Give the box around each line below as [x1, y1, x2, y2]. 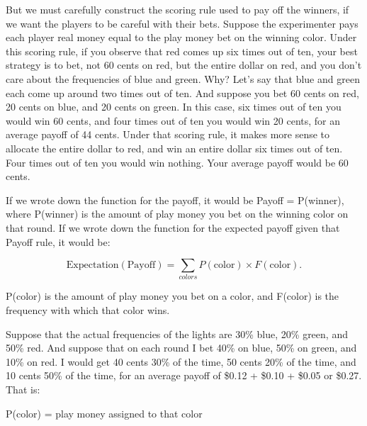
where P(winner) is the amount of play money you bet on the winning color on [6, 206, 349, 221]
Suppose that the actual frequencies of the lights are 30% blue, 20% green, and [6, 326, 348, 341]
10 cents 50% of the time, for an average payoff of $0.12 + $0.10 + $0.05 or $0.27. [6, 368, 362, 383]
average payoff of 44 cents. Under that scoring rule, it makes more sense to [6, 127, 330, 142]
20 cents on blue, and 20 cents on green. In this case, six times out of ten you [6, 99, 341, 114]
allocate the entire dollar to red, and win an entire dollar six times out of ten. [6, 140, 343, 155]
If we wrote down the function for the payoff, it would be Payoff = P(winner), [6, 192, 344, 207]
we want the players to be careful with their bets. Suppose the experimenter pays [6, 16, 358, 30]
